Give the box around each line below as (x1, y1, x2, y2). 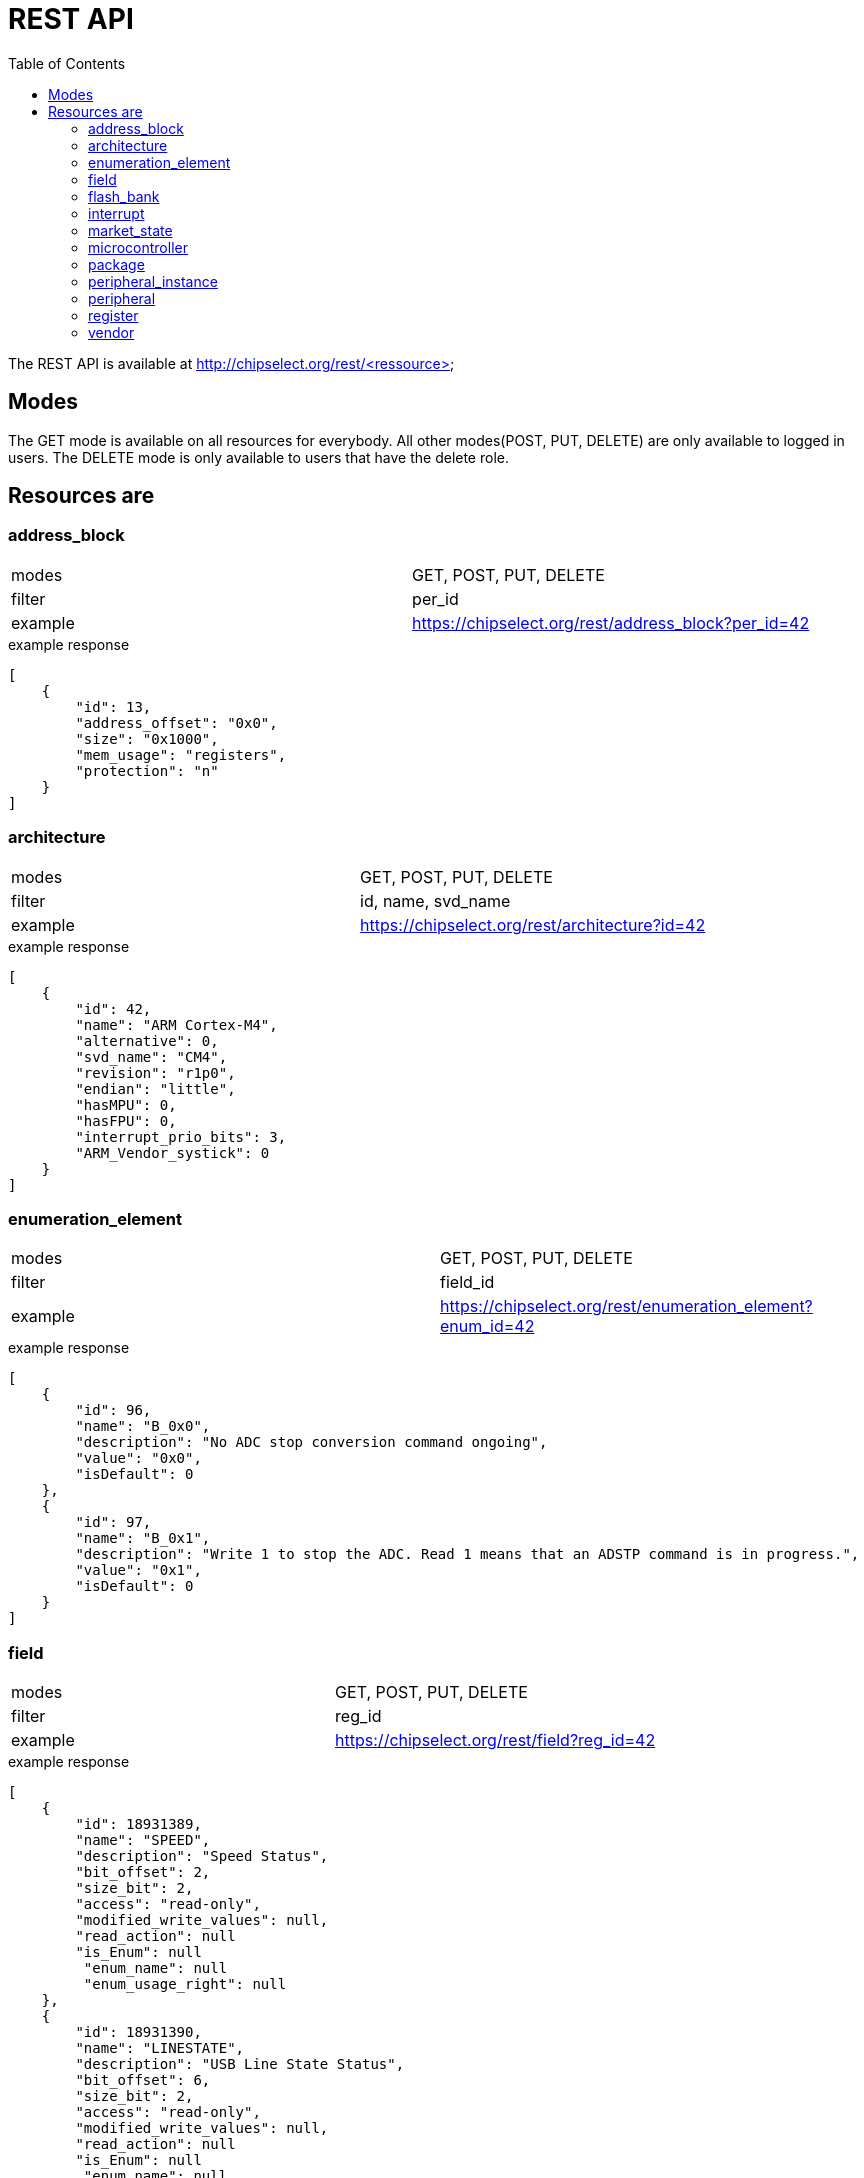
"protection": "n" (75, 762, 219, 779)
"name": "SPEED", (75, 1832, 211, 1849)
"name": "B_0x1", (75, 1530, 211, 1547)
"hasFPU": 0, (75, 1112, 177, 1129)
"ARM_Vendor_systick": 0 (75, 1144, 270, 1161)
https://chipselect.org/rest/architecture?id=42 (360, 914, 706, 935)
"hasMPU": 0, (75, 1096, 177, 1113)
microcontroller (88, 238, 188, 256)
